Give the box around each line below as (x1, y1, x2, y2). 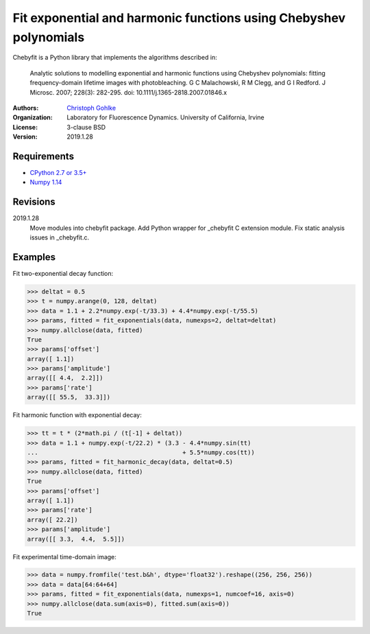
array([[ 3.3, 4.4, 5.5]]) (27, 535, 125, 543)
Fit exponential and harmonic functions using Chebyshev (12, 10, 346, 25)
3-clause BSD (66, 123, 106, 131)
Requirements (12, 150, 75, 162)
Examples (12, 251, 56, 263)
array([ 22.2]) (27, 515, 78, 524)
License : (12, 123, 38, 131)
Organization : (12, 113, 53, 121)
